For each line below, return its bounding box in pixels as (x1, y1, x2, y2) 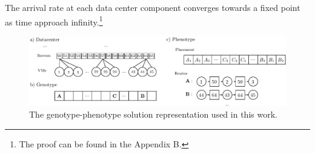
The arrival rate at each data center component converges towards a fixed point (5, 1, 300, 13)
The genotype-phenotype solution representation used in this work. (29, 108, 277, 121)
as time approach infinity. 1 (5, 13, 103, 28)
